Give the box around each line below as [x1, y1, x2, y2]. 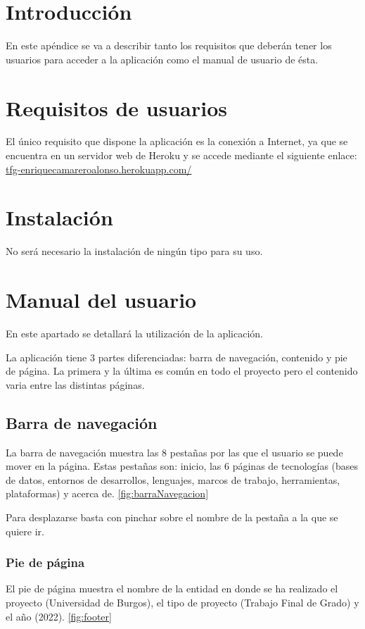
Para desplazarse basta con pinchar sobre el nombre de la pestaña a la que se [6, 510, 338, 525]
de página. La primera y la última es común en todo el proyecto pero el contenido [6, 363, 358, 378]
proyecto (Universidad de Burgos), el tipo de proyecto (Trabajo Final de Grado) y [6, 595, 359, 610]
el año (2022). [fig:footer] [6, 609, 112, 623]
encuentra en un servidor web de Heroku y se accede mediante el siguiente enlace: [6, 148, 357, 163]
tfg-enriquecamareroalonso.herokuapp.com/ [6, 161, 192, 176]
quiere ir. [6, 523, 44, 538]
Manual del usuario [6, 285, 197, 314]
